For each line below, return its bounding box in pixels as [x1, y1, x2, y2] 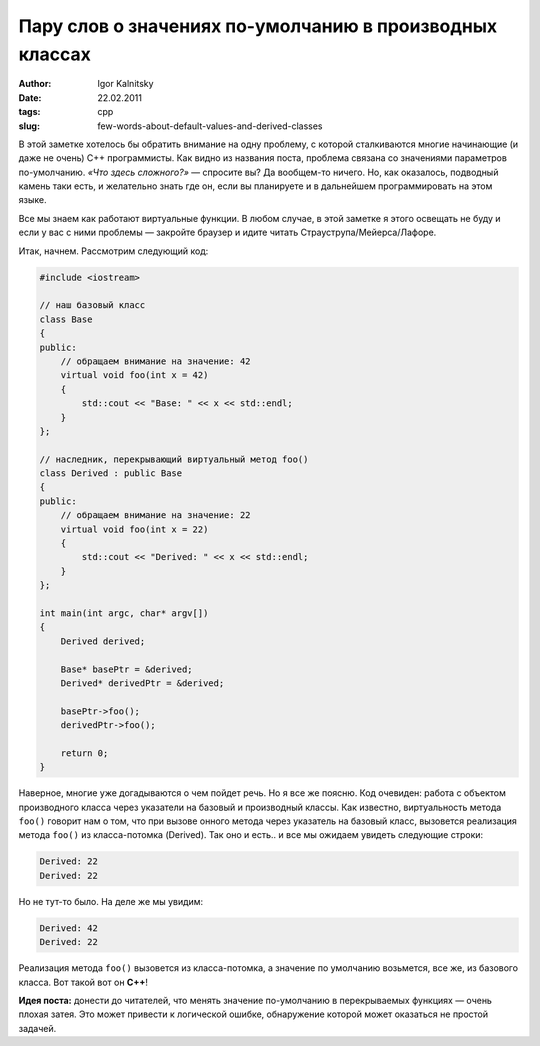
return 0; [60, 747, 109, 759]
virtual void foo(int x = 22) [60, 523, 209, 535]
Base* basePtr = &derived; [60, 663, 194, 675]
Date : [18, 91, 42, 104]
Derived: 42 [39, 922, 99, 934]
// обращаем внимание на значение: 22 [60, 510, 251, 521]
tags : [18, 106, 41, 118]
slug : [18, 120, 40, 132]
